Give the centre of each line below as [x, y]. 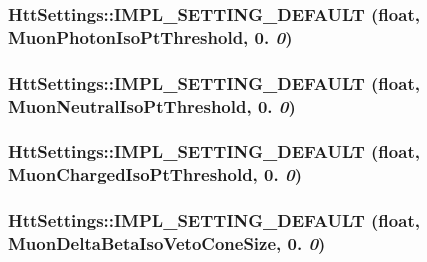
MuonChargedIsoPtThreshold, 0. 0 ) [155, 174]
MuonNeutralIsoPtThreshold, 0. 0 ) [152, 105]
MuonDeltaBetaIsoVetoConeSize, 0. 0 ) [167, 243]
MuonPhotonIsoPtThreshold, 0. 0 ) [150, 36]
